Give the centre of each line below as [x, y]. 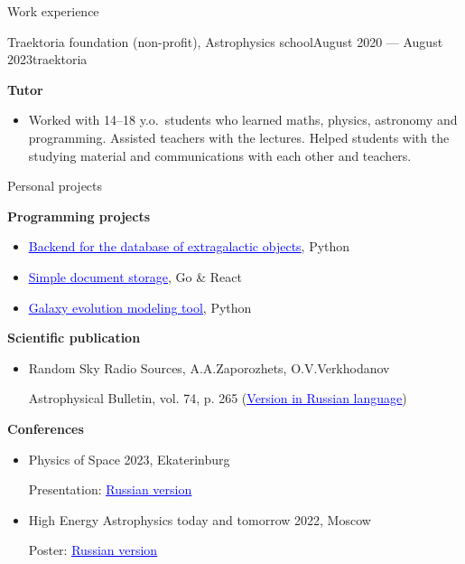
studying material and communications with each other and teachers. [220, 155]
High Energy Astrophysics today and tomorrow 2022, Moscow [200, 519]
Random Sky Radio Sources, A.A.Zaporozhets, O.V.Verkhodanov [209, 367]
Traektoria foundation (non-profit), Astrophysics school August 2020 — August [225, 41]
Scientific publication [74, 338]
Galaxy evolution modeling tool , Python [140, 307]
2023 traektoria [47, 59]
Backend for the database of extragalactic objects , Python [189, 246]
